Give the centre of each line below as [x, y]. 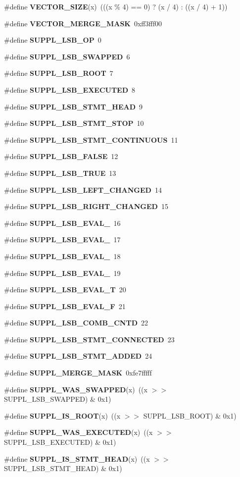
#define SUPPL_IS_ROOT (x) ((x [62, 415]
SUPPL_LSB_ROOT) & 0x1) [190, 415]
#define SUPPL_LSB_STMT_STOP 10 [74, 123]
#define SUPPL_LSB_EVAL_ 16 [62, 223]
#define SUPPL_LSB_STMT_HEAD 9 [73, 106]
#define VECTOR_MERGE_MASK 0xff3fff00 [83, 23]
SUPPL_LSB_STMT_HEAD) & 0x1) [63, 468]
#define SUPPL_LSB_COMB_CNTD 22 [76, 323]
